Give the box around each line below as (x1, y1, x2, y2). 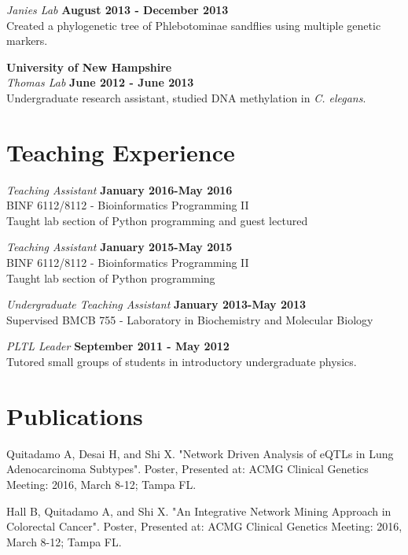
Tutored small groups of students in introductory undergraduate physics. (6, 353, 357, 370)
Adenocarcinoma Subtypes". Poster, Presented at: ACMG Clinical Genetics (6, 461, 369, 477)
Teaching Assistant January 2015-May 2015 (6, 239, 233, 255)
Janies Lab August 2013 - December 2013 (6, 2, 229, 17)
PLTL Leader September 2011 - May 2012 (6, 338, 230, 354)
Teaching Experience (6, 135, 235, 168)
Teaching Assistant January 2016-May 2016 (6, 181, 233, 198)
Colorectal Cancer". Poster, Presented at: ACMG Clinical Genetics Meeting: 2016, (6, 518, 402, 535)
